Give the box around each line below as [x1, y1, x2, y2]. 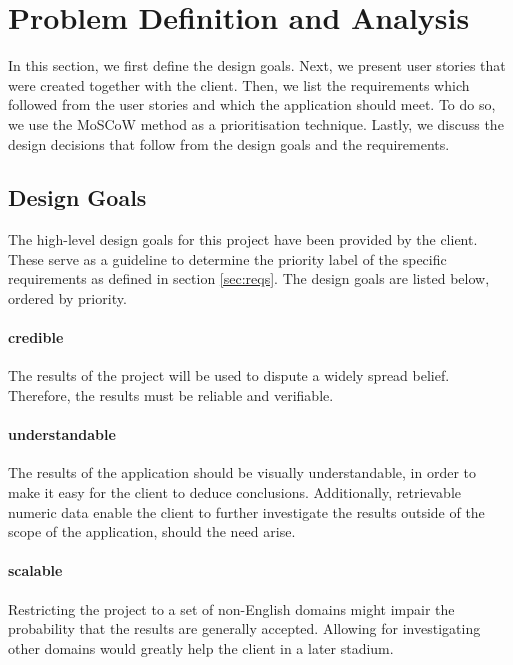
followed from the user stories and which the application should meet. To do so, [8, 94, 496, 115]
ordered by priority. [8, 288, 127, 309]
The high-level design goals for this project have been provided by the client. [8, 229, 478, 250]
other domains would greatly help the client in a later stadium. [8, 637, 394, 658]
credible [8, 327, 64, 348]
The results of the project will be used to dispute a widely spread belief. [8, 365, 450, 386]
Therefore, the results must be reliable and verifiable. [8, 385, 334, 406]
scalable [8, 560, 63, 581]
